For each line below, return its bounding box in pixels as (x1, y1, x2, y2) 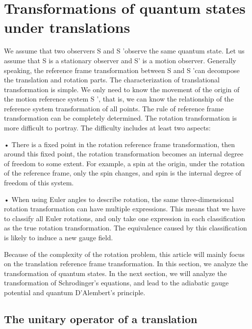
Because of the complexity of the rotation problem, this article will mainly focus (4, 249, 245, 259)
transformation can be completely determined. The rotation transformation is (4, 113, 237, 123)
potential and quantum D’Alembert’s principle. (4, 287, 146, 297)
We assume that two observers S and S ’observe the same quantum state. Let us (4, 46, 245, 56)
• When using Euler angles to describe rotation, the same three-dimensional (4, 194, 234, 204)
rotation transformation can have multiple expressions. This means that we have (4, 203, 246, 214)
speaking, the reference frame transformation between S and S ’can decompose (4, 65, 240, 75)
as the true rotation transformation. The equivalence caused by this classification (4, 223, 247, 233)
